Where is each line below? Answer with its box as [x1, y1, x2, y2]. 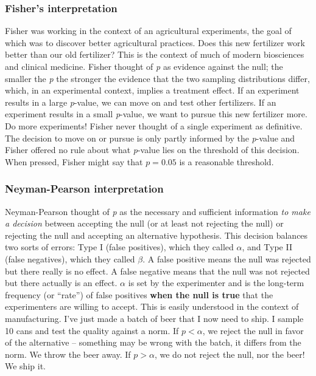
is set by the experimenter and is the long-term [128, 276, 304, 289]
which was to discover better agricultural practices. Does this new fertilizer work [5, 36, 305, 49]
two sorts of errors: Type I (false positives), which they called [5, 241, 234, 253]
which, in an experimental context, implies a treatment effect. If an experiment [5, 84, 300, 97]
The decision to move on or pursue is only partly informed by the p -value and [5, 131, 295, 144]
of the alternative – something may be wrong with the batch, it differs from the [5, 336, 301, 349]
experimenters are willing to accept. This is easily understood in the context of [5, 300, 299, 313]
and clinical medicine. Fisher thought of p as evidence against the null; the [5, 60, 283, 72]
